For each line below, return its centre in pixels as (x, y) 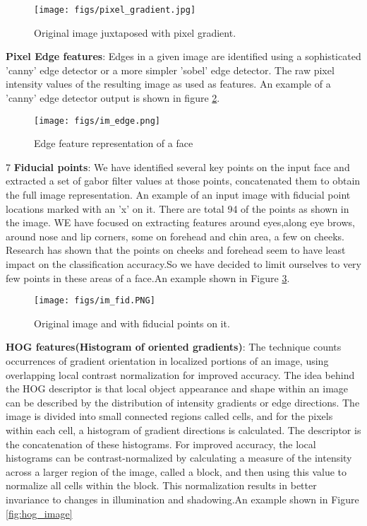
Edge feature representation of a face (114, 143)
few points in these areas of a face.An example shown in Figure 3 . (148, 277)
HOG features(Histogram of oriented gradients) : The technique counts (174, 347)
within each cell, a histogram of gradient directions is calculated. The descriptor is (183, 430)
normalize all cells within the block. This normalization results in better (161, 485)
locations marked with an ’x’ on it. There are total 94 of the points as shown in (178, 208)
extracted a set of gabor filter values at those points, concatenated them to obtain (183, 181)
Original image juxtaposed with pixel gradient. (135, 32)
